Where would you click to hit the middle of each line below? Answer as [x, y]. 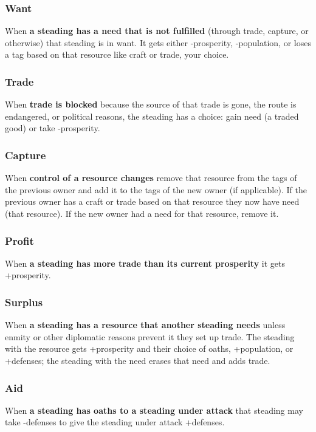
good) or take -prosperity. [53, 128]
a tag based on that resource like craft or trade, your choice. [117, 54]
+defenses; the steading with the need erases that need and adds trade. [138, 360]
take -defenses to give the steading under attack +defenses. [115, 422]
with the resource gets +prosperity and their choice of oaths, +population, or [149, 348]
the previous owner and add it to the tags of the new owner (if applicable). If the [156, 189]
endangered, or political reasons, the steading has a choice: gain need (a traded [152, 116]
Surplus [24, 302]
